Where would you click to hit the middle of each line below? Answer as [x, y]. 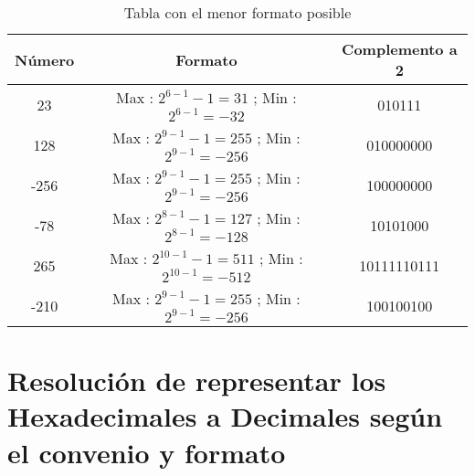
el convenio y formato [147, 452]
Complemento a [400, 49]
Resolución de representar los [197, 381]
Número [45, 59]
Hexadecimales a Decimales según [225, 416]
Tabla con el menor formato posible [237, 12]
